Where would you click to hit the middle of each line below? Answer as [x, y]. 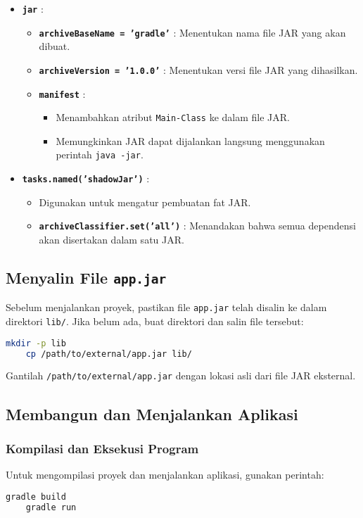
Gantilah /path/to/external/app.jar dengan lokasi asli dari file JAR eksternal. [181, 375]
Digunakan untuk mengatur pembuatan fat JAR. [145, 202]
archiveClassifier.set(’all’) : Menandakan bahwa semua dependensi [197, 226]
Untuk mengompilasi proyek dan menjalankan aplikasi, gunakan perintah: [165, 475]
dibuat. [55, 46]
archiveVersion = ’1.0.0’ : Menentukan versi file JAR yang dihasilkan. [198, 69]
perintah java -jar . [100, 154]
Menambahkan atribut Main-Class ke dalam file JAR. [173, 117]
